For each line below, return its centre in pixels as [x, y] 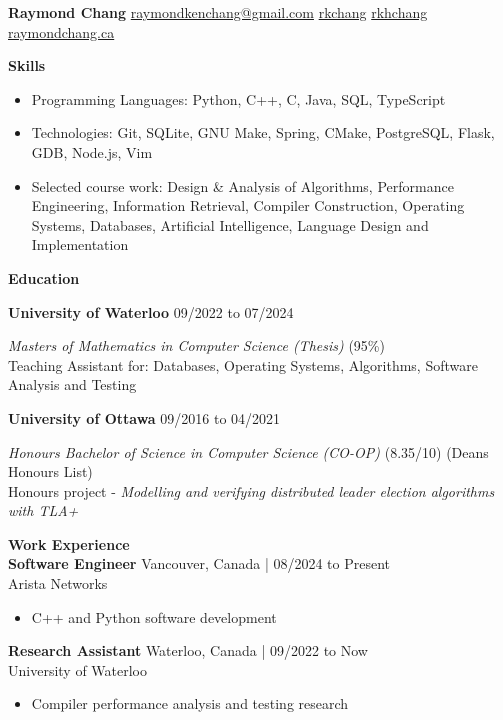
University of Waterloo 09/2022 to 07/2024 [151, 311]
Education [44, 277]
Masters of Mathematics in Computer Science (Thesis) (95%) [196, 345]
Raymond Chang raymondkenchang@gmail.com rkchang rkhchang [218, 12]
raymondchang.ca [61, 31]
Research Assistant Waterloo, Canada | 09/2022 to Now [188, 650]
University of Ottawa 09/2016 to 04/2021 [144, 417]
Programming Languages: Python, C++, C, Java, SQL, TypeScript [238, 98]
